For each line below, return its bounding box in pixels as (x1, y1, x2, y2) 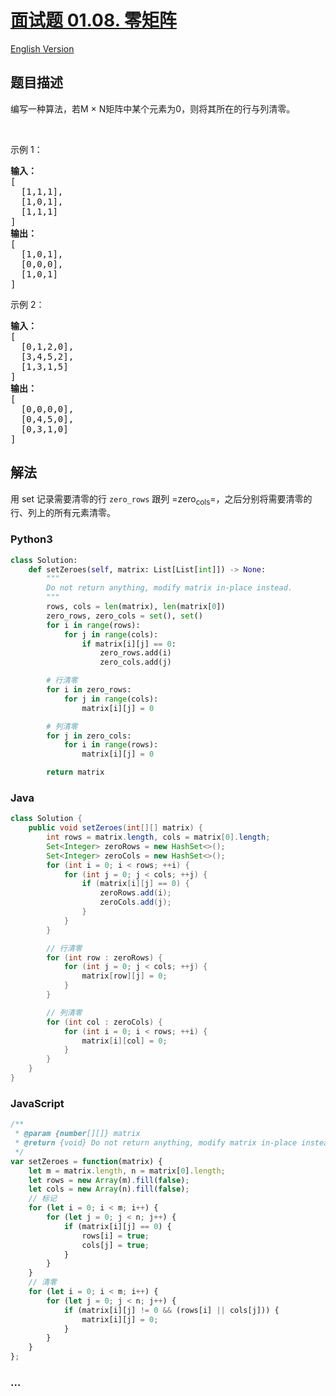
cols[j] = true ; (81, 1240, 150, 1250)
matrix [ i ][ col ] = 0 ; (81, 1036, 168, 1046)
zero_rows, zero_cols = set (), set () (46, 611, 203, 621)
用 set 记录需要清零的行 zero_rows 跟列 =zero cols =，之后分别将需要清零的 (10, 492, 313, 507)
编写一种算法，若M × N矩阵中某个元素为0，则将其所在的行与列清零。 (10, 102, 296, 115)
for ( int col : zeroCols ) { (46, 1017, 163, 1027)
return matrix (46, 767, 105, 778)
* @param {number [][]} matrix (14, 1129, 141, 1139)
